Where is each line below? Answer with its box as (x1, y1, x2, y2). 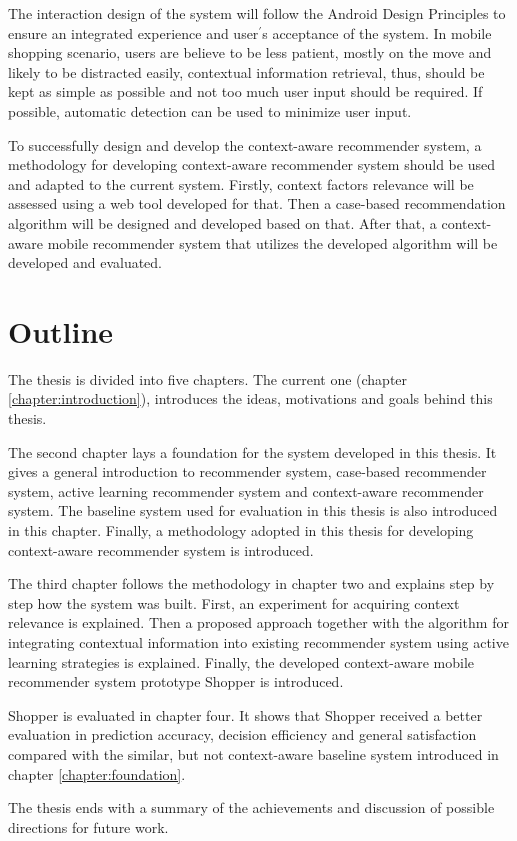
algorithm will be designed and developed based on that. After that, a (8, 212, 437, 233)
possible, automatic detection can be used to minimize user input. (8, 100, 412, 121)
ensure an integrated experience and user (8, 22, 259, 43)
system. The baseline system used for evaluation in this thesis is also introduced (8, 500, 498, 521)
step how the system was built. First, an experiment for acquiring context (8, 592, 460, 613)
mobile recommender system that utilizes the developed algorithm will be (47, 232, 498, 253)
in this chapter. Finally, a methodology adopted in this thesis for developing (8, 520, 474, 540)
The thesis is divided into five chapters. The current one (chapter (8, 368, 408, 389)
